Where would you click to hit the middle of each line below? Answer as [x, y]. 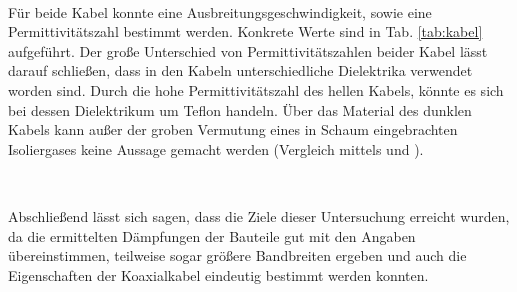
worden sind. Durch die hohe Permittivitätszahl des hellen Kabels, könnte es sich [256, 89]
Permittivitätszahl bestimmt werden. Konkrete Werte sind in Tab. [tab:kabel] [245, 31]
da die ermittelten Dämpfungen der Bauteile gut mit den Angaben [212, 235]
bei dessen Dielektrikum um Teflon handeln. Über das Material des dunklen [240, 109]
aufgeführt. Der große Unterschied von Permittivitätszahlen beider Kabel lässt [248, 50]
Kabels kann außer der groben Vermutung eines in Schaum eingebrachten [233, 129]
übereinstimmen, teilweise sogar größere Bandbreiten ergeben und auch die [237, 255]
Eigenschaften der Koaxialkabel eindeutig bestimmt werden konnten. [218, 274]
